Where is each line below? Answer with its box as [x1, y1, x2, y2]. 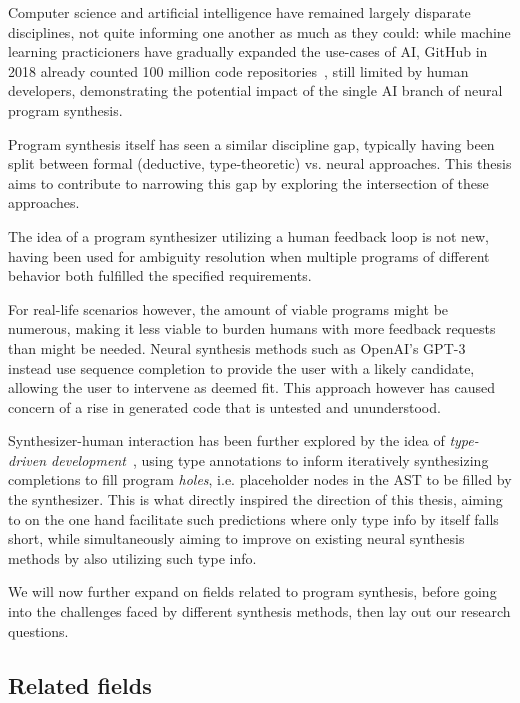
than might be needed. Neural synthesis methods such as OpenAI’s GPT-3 [8, 337, 466, 358]
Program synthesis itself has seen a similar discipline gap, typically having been [8, 133, 495, 154]
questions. [8, 620, 69, 641]
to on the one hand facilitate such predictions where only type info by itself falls [8, 508, 499, 529]
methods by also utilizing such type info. [8, 547, 257, 568]
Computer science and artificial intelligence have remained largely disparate [8, 2, 471, 22]
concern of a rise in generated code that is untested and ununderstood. [8, 396, 441, 417]
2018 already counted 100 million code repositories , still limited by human [8, 60, 469, 81]
